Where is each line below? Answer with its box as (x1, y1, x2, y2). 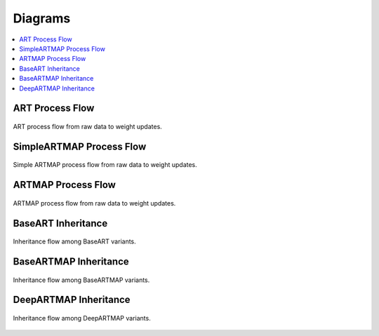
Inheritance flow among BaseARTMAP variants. (13, 276, 150, 284)
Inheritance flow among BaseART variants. (13, 237, 136, 246)
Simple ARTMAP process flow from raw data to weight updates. (13, 161, 198, 169)
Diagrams (13, 11, 71, 26)
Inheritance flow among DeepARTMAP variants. (13, 314, 151, 322)
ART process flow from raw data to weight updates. (13, 122, 163, 130)
